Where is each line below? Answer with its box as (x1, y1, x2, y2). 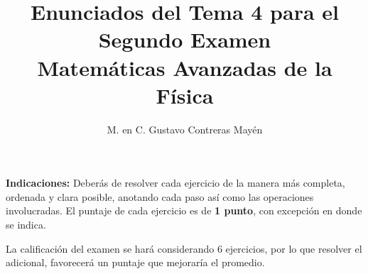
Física (156, 80, 214, 109)
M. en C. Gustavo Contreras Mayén (107, 121, 263, 136)
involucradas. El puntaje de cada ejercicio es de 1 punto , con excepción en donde (6, 203, 362, 218)
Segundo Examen (98, 25, 271, 54)
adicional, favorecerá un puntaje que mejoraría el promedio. (6, 255, 265, 270)
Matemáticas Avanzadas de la (37, 53, 332, 82)
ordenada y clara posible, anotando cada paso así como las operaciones (6, 189, 314, 204)
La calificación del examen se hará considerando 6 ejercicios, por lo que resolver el (6, 241, 362, 256)
